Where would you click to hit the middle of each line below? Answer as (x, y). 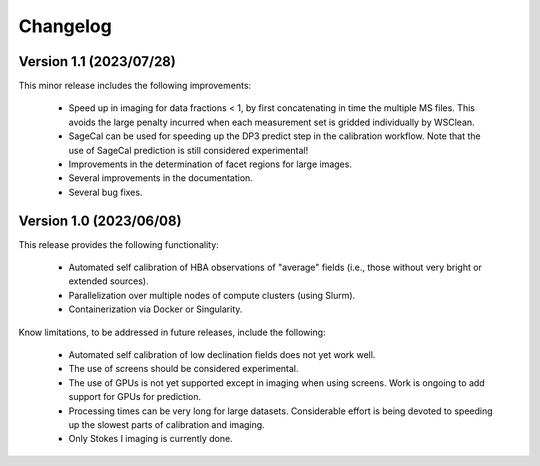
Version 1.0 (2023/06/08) (100, 220)
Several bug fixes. (105, 192)
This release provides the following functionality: (118, 244)
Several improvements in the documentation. (161, 178)
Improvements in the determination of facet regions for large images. (210, 164)
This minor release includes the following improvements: (135, 86)
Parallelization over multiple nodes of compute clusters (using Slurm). (212, 295)
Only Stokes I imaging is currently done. (151, 439)
